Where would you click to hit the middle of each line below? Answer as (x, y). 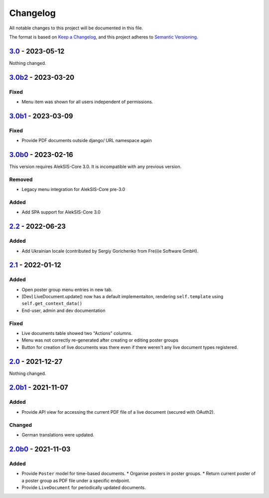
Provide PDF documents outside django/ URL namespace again (87, 141)
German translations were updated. (58, 435)
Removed (21, 179)
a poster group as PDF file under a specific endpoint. (76, 481)
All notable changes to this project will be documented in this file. (76, 28)
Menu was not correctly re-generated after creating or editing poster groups (100, 340)
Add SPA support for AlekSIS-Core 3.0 (61, 212)
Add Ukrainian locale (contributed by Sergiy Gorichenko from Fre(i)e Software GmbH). (110, 251)
